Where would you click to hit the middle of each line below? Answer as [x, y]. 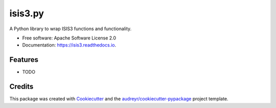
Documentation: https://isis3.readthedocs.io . [69, 45]
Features [24, 60]
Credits [21, 87]
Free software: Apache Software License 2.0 [69, 38]
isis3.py [27, 13]
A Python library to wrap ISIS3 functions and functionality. [71, 29]
